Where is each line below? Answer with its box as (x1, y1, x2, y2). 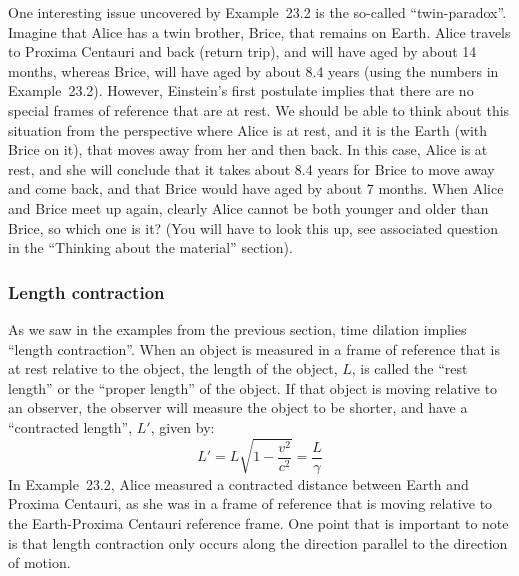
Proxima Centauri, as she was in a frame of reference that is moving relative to (8, 493, 493, 514)
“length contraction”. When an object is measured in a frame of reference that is (8, 338, 500, 359)
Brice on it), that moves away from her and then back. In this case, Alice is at (8, 139, 488, 160)
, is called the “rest (351, 358, 468, 379)
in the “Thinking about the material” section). (8, 237, 293, 258)
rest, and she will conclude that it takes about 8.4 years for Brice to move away (8, 158, 495, 179)
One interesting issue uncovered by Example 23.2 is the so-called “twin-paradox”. (8, 2, 507, 22)
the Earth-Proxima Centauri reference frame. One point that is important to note (8, 512, 509, 533)
